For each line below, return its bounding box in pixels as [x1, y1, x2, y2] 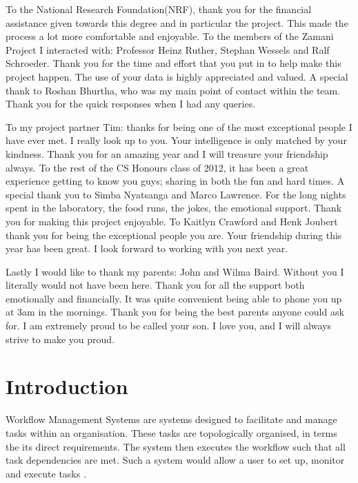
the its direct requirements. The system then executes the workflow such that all [6, 439, 346, 453]
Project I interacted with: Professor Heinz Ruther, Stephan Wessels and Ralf [6, 42, 330, 56]
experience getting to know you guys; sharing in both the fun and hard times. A [6, 174, 345, 188]
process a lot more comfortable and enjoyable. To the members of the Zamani [6, 29, 334, 43]
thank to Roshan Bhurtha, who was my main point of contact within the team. [6, 83, 341, 97]
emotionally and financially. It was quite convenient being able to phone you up [6, 291, 342, 305]
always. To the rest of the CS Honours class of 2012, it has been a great [6, 160, 309, 174]
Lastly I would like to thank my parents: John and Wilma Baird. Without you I [6, 264, 344, 278]
